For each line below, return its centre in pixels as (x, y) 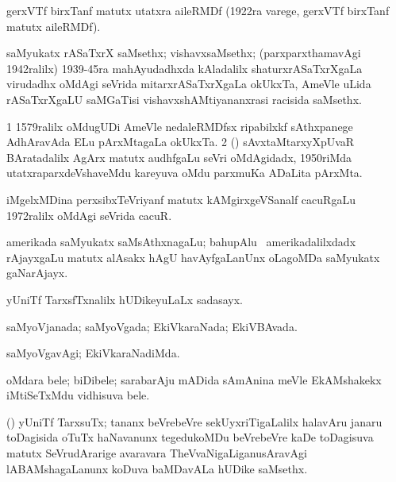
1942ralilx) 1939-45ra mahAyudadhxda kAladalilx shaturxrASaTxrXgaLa (185, 68)
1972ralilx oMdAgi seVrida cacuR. (89, 215)
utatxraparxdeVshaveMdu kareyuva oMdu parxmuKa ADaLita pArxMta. (185, 173)
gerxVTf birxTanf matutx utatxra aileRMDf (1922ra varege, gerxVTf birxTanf (198, 10)
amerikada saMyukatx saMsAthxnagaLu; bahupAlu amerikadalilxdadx (181, 242)
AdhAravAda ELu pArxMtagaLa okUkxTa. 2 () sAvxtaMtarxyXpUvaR (181, 142)
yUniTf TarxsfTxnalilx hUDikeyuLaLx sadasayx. (125, 299)
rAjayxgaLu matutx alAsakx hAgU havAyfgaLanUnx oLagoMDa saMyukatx (193, 257)
